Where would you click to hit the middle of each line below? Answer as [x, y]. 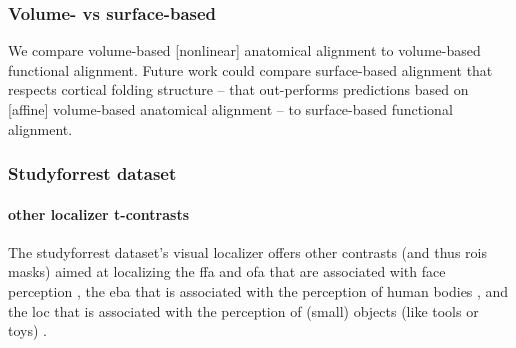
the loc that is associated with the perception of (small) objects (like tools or [243, 310]
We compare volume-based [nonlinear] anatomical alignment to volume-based [244, 50]
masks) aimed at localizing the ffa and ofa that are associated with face [227, 271]
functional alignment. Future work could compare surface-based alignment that [250, 69]
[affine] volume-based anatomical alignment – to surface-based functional [230, 109]
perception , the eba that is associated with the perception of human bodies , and [258, 291]
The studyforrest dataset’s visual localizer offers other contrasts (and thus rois [247, 251]
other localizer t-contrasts [99, 213]
